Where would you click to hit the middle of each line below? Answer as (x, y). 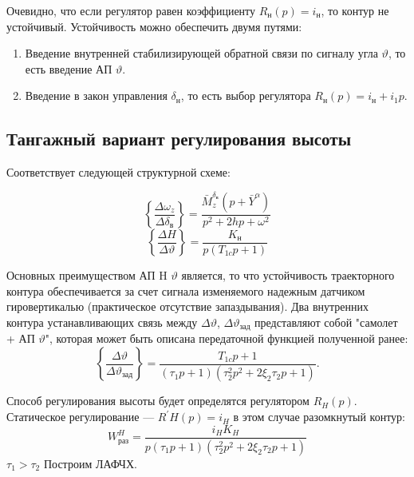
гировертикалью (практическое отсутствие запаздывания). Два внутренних (187, 306)
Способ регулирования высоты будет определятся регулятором (158, 401)
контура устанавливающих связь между (102, 322)
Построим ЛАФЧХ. (90, 463)
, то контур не (355, 10)
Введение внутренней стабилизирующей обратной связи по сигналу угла (201, 53)
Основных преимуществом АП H (87, 275)
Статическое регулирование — (81, 417)
